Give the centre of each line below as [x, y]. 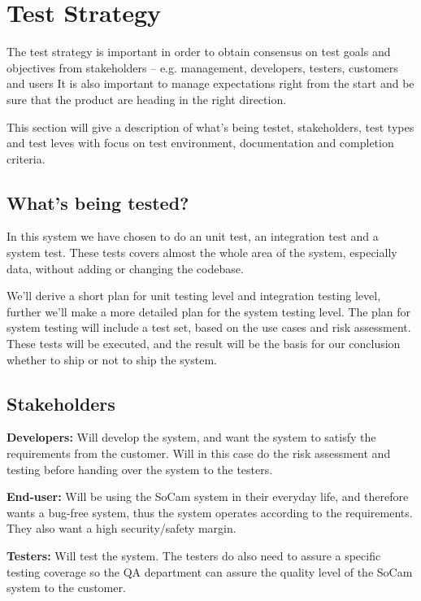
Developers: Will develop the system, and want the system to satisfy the [191, 437]
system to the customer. [66, 588]
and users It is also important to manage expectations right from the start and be [210, 83]
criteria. [26, 158]
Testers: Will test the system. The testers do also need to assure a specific [194, 555]
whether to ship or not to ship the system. [112, 359]
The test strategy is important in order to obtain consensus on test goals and [199, 52]
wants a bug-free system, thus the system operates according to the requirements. [210, 512]
